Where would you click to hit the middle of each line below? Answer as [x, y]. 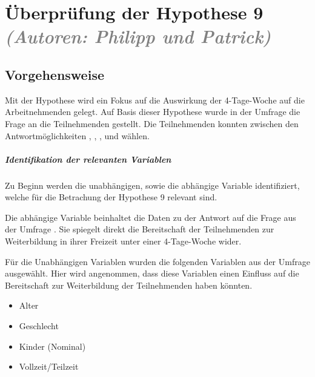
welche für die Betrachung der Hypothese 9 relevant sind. [111, 197]
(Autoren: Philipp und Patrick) [138, 36]
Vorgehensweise [55, 74]
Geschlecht [39, 326]
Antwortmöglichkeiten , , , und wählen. [77, 135]
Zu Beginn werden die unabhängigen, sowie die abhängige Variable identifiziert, [152, 185]
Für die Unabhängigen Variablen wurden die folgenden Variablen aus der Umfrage [157, 261]
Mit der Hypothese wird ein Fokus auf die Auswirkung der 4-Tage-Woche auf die [155, 100]
